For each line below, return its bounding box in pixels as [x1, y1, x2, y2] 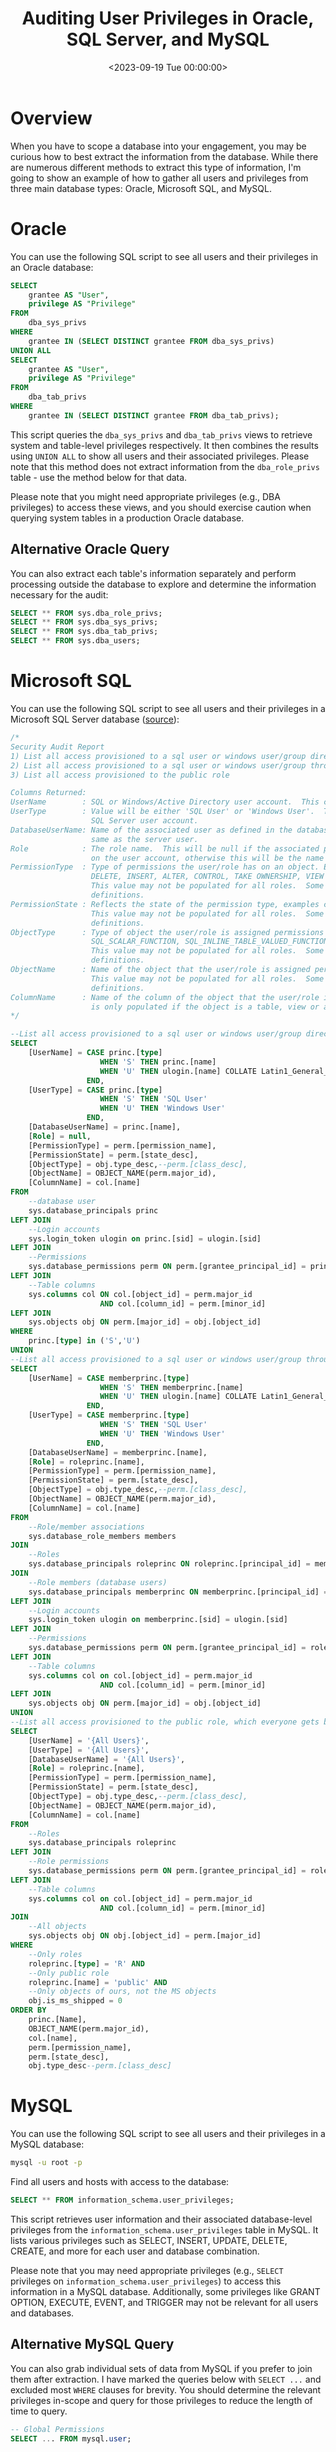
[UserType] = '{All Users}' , [28, 1745, 150, 1755]
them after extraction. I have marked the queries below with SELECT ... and [10, 2373, 322, 2385]
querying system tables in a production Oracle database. [10, 512, 245, 524]
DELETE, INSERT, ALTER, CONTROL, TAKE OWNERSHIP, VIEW [90, 872, 325, 882]
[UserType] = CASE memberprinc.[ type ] [28, 1410, 190, 1421]
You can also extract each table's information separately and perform [10, 567, 297, 579]
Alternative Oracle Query [10, 541, 170, 558]
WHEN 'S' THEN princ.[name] [99, 1057, 217, 1067]
